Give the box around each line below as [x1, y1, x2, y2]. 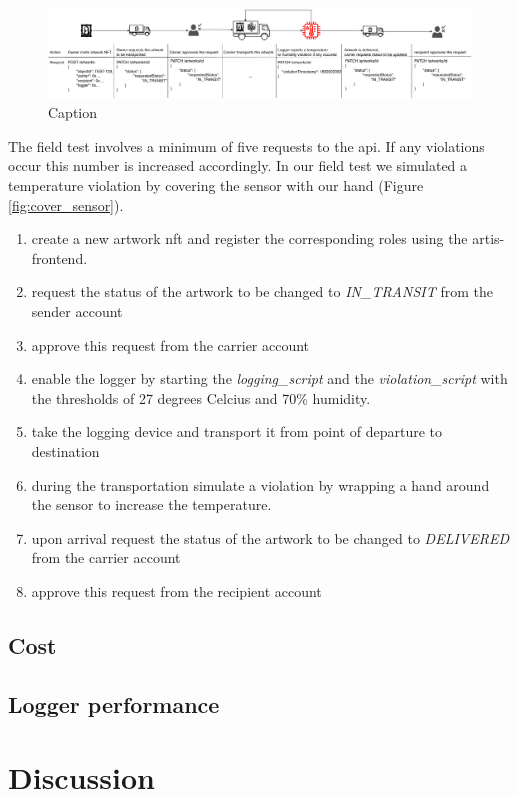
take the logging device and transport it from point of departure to [31, 421, 442, 442]
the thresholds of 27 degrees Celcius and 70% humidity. [31, 387, 371, 408]
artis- [472, 228, 505, 249]
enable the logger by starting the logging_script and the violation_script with [31, 368, 508, 389]
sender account [31, 301, 123, 322]
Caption [48, 102, 98, 123]
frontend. [31, 247, 88, 268]
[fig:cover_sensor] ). [8, 194, 124, 215]
